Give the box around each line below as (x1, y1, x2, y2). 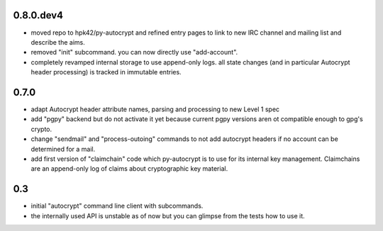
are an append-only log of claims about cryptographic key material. (30, 164, 228, 173)
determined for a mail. (30, 145, 96, 153)
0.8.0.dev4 (13, 9, 64, 21)
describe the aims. (30, 38, 85, 46)
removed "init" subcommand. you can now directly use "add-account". (30, 48, 238, 57)
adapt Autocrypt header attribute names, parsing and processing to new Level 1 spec (30, 105, 280, 113)
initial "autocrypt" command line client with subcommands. (30, 202, 204, 210)
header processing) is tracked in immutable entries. (30, 68, 182, 77)
